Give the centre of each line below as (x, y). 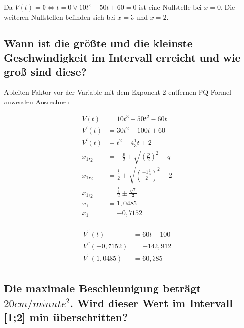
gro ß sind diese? (45, 72)
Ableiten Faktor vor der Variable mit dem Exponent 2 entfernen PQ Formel (118, 92)
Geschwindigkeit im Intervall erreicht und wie (122, 57)
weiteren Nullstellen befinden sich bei (60, 16)
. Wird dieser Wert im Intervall (152, 302)
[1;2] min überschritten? (66, 317)
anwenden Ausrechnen (37, 101)
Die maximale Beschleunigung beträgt (102, 288)
